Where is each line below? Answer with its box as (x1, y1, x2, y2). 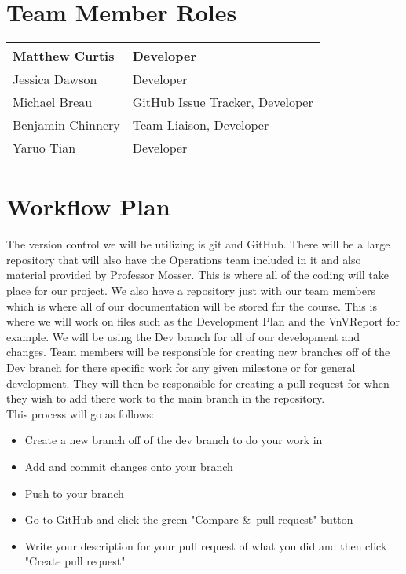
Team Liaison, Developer (132, 116, 269, 134)
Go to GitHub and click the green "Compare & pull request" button (24, 511, 353, 528)
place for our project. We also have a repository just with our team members (6, 282, 375, 299)
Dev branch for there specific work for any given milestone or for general (6, 359, 356, 375)
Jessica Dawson (13, 70, 97, 89)
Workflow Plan (6, 190, 170, 223)
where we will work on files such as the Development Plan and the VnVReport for (6, 313, 401, 329)
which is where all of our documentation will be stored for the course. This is (6, 297, 377, 314)
